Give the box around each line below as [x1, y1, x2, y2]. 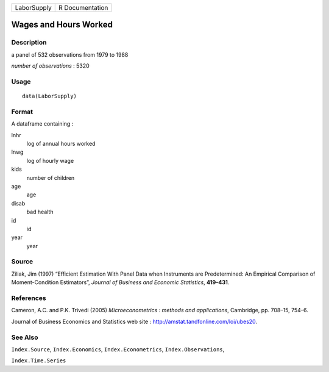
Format [11, 107, 34, 116]
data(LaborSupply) [22, 93, 77, 100]
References [11, 294, 46, 302]
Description [11, 38, 47, 47]
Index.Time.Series [11, 357, 66, 364]
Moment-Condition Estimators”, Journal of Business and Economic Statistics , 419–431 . [11, 279, 230, 286]
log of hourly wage [26, 157, 74, 164]
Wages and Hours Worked [11, 20, 113, 30]
